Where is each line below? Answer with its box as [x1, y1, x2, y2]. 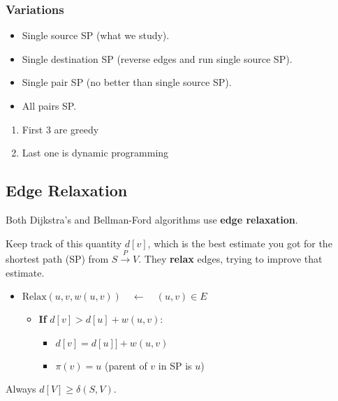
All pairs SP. [22, 99, 77, 112]
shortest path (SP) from [6, 251, 109, 265]
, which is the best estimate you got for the [147, 235, 332, 250]
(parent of [104, 358, 147, 372]
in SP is [158, 358, 192, 372]
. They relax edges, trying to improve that [138, 251, 323, 265]
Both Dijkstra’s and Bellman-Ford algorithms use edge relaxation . [6, 212, 298, 226]
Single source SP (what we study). [22, 28, 170, 43]
